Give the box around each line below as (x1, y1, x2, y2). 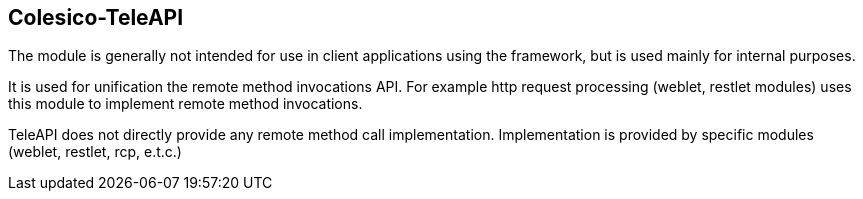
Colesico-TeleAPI (8, 5, 184, 30)
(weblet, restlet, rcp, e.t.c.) (8, 143, 182, 161)
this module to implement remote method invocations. (8, 95, 363, 113)
